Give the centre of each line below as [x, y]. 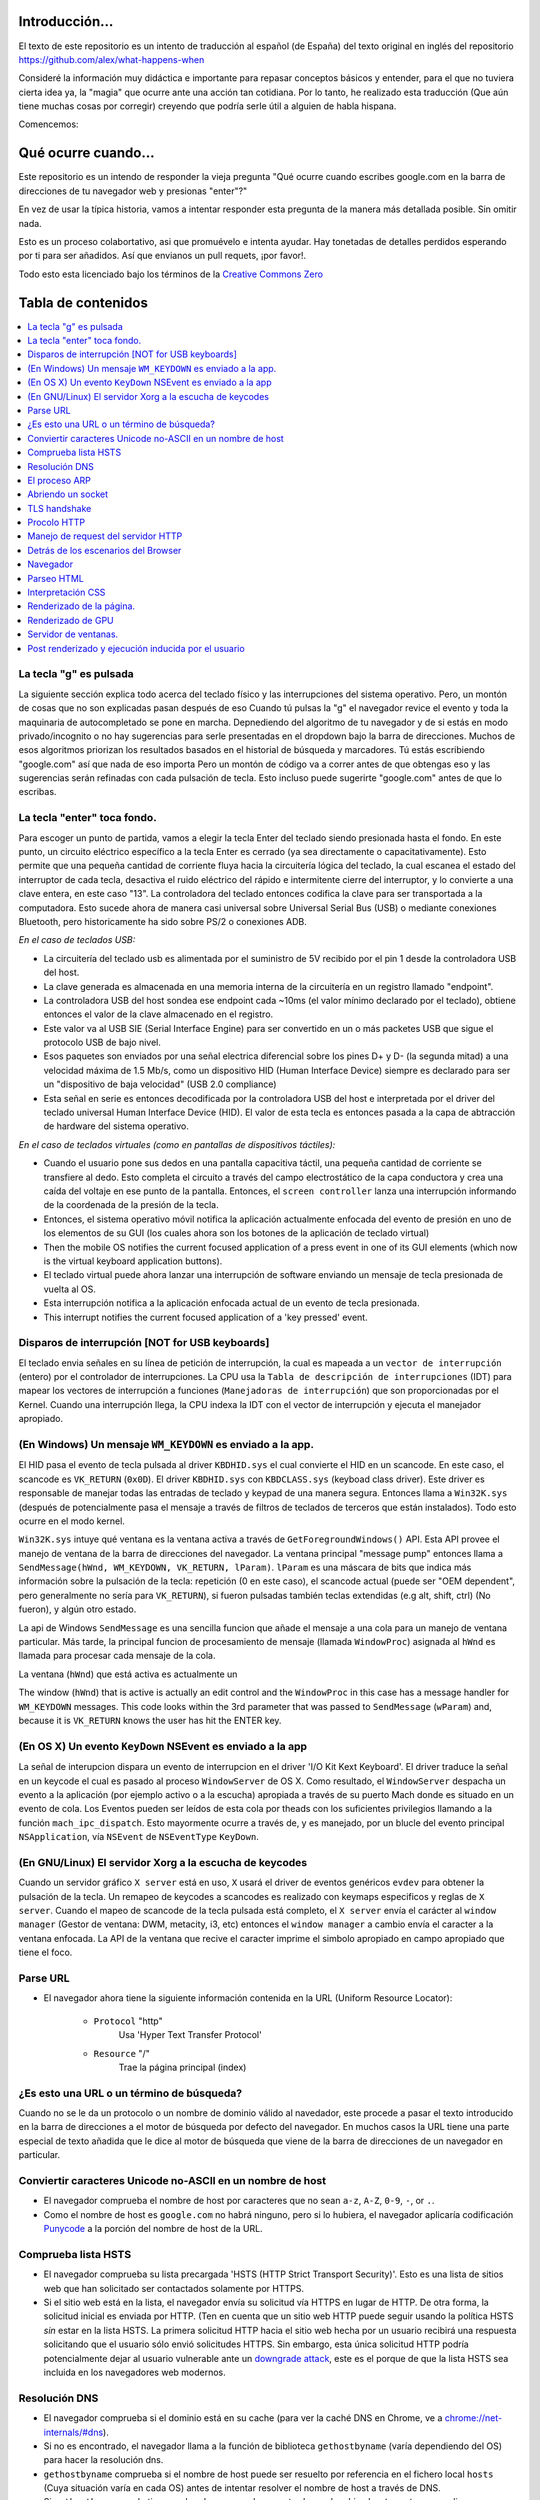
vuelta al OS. [70, 1289]
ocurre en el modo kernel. [71, 1521]
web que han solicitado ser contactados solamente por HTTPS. [174, 2288]
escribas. [37, 792]
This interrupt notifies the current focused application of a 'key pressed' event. [206, 1317]
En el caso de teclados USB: [77, 940]
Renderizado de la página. [81, 606]
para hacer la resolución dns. [103, 2460]
